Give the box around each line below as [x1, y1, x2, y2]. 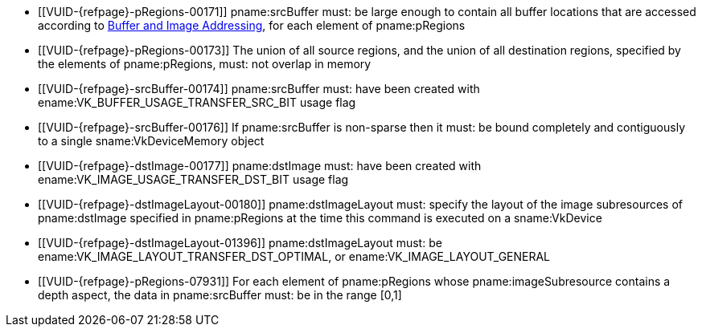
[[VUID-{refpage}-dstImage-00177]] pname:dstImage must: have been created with [38, 159, 482, 173]
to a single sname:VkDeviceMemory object [38, 134, 265, 148]
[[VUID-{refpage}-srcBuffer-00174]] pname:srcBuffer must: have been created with [38, 82, 480, 95]
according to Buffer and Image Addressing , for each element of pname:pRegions [38, 18, 466, 32]
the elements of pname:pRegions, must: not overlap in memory [38, 57, 372, 71]
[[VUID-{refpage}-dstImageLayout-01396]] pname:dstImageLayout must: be [38, 236, 442, 250]
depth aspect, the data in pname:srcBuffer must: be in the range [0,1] [38, 288, 402, 302]
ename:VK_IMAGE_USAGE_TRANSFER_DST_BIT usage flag [38, 173, 349, 186]
